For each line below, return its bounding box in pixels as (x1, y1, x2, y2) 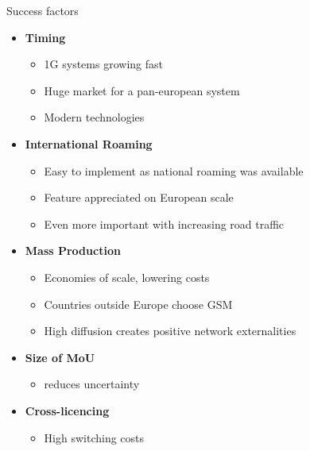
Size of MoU (25, 349, 95, 365)
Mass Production (25, 242, 121, 259)
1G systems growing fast (44, 56, 163, 72)
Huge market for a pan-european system (44, 82, 240, 98)
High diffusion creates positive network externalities (44, 322, 296, 339)
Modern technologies (44, 109, 145, 125)
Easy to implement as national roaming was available (44, 162, 304, 179)
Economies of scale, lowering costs (44, 268, 210, 285)
